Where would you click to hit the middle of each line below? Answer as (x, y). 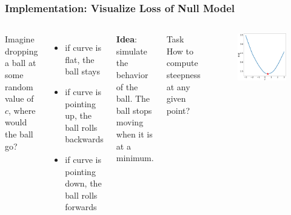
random (19, 86)
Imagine (20, 39)
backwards (84, 139)
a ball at (21, 63)
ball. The (133, 98)
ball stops (134, 110)
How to (180, 51)
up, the (78, 115)
